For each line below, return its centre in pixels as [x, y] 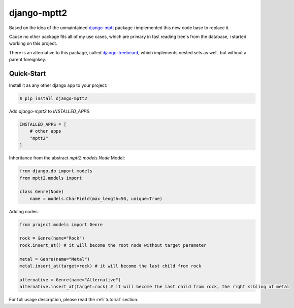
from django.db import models [56, 171]
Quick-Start [28, 73]
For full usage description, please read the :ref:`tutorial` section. [74, 300]
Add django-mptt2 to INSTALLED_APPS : [50, 111]
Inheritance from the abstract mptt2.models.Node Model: [67, 158]
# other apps [46, 131]
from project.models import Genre [61, 224]
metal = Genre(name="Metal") [55, 259]
